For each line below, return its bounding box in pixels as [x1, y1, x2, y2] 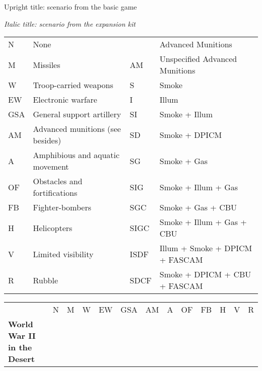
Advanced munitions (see [33, 123, 121, 135]
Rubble [33, 274, 58, 286]
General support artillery [33, 108, 121, 120]
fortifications [33, 187, 78, 199]
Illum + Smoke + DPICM [159, 242, 252, 254]
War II [8, 330, 36, 342]
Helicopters [33, 221, 73, 234]
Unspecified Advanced [159, 53, 237, 65]
